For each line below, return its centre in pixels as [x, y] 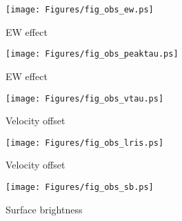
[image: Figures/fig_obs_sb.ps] [80, 187]
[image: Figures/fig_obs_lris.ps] [85, 143]
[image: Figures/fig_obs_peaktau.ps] [92, 54]
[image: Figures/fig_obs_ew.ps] [80, 10]
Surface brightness [44, 209]
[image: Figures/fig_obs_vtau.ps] [85, 98]
